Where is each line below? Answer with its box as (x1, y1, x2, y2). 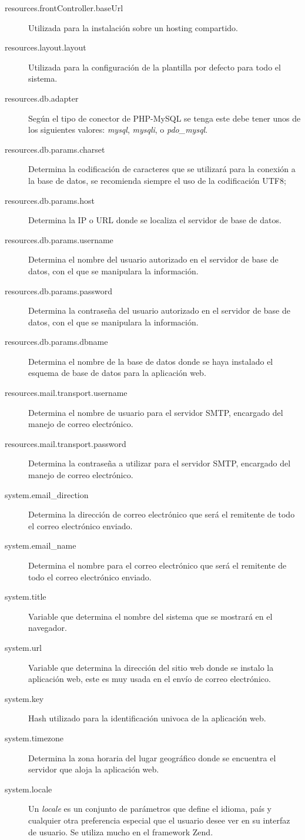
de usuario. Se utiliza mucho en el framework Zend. (28, 825, 213, 838)
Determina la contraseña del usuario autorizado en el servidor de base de (28, 304, 290, 317)
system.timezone (5, 731, 64, 744)
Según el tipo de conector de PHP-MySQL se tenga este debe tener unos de (28, 112, 301, 124)
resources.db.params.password (5, 284, 112, 297)
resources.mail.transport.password (5, 437, 126, 449)
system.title (5, 590, 46, 603)
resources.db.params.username (5, 233, 113, 246)
